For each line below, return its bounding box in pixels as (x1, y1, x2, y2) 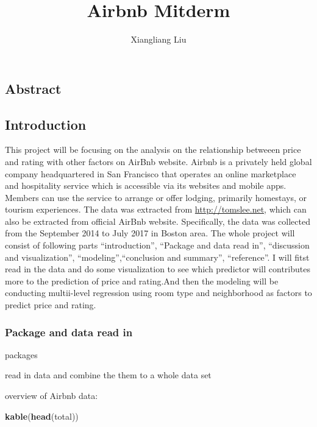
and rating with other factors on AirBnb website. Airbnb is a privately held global (5, 155, 312, 168)
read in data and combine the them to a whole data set (5, 369, 212, 381)
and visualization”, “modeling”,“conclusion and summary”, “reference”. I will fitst (5, 250, 310, 263)
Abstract (5, 79, 62, 97)
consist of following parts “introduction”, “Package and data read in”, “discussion (5, 239, 310, 252)
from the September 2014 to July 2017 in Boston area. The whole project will (5, 227, 295, 239)
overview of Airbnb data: (5, 389, 98, 402)
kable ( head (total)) (5, 409, 79, 422)
